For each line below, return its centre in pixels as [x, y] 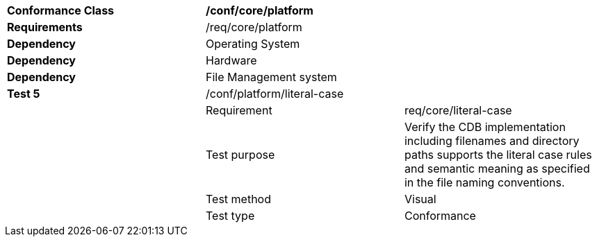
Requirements [45, 27]
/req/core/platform [254, 27]
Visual [420, 199]
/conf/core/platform [259, 10]
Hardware [231, 60]
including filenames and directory [492, 141]
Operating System [253, 44]
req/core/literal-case [458, 110]
